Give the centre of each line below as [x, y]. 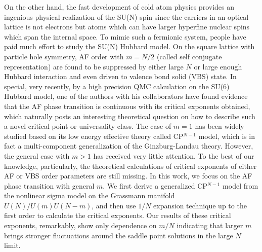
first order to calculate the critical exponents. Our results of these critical [118, 215]
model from [241, 185]
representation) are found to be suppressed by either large [94, 66]
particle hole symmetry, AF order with [64, 56]
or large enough [218, 66]
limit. [12, 245]
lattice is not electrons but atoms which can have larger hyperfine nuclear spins [127, 27]
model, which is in [227, 136]
